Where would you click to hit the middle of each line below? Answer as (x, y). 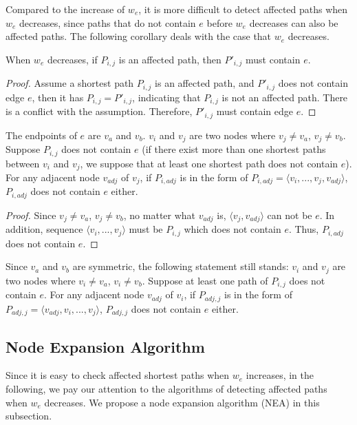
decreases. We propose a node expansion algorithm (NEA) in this (182, 402)
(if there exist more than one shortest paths (234, 149)
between (23, 163)
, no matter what (160, 215)
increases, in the (280, 375)
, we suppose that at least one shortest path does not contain (209, 163)
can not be (290, 215)
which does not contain (232, 229)
